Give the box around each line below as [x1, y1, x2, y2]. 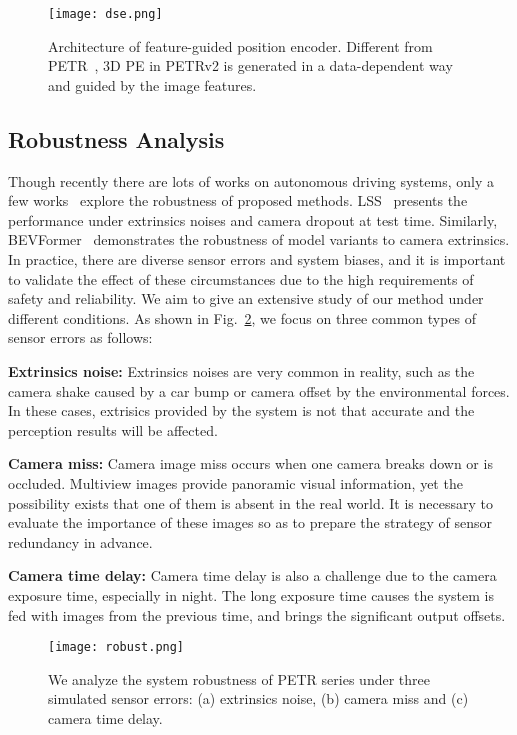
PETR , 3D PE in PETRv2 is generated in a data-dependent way [48, 55, 453, 76]
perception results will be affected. [8, 419, 218, 440]
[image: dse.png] [48, 7, 163, 21]
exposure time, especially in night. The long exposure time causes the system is [8, 584, 494, 605]
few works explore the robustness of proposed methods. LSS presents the [8, 190, 468, 211]
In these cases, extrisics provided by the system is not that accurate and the [8, 400, 475, 421]
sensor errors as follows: [8, 327, 153, 348]
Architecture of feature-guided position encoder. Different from [48, 35, 433, 56]
